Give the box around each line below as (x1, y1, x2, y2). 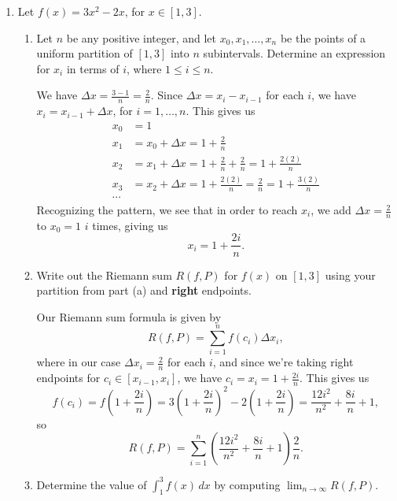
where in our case (36, 354, 121, 370)
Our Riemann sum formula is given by (36, 308, 222, 325)
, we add (311, 202, 351, 218)
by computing (214, 476, 281, 492)
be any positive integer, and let (66, 29, 217, 46)
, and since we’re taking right (212, 354, 354, 370)
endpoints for (36, 369, 101, 386)
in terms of (66, 60, 119, 76)
